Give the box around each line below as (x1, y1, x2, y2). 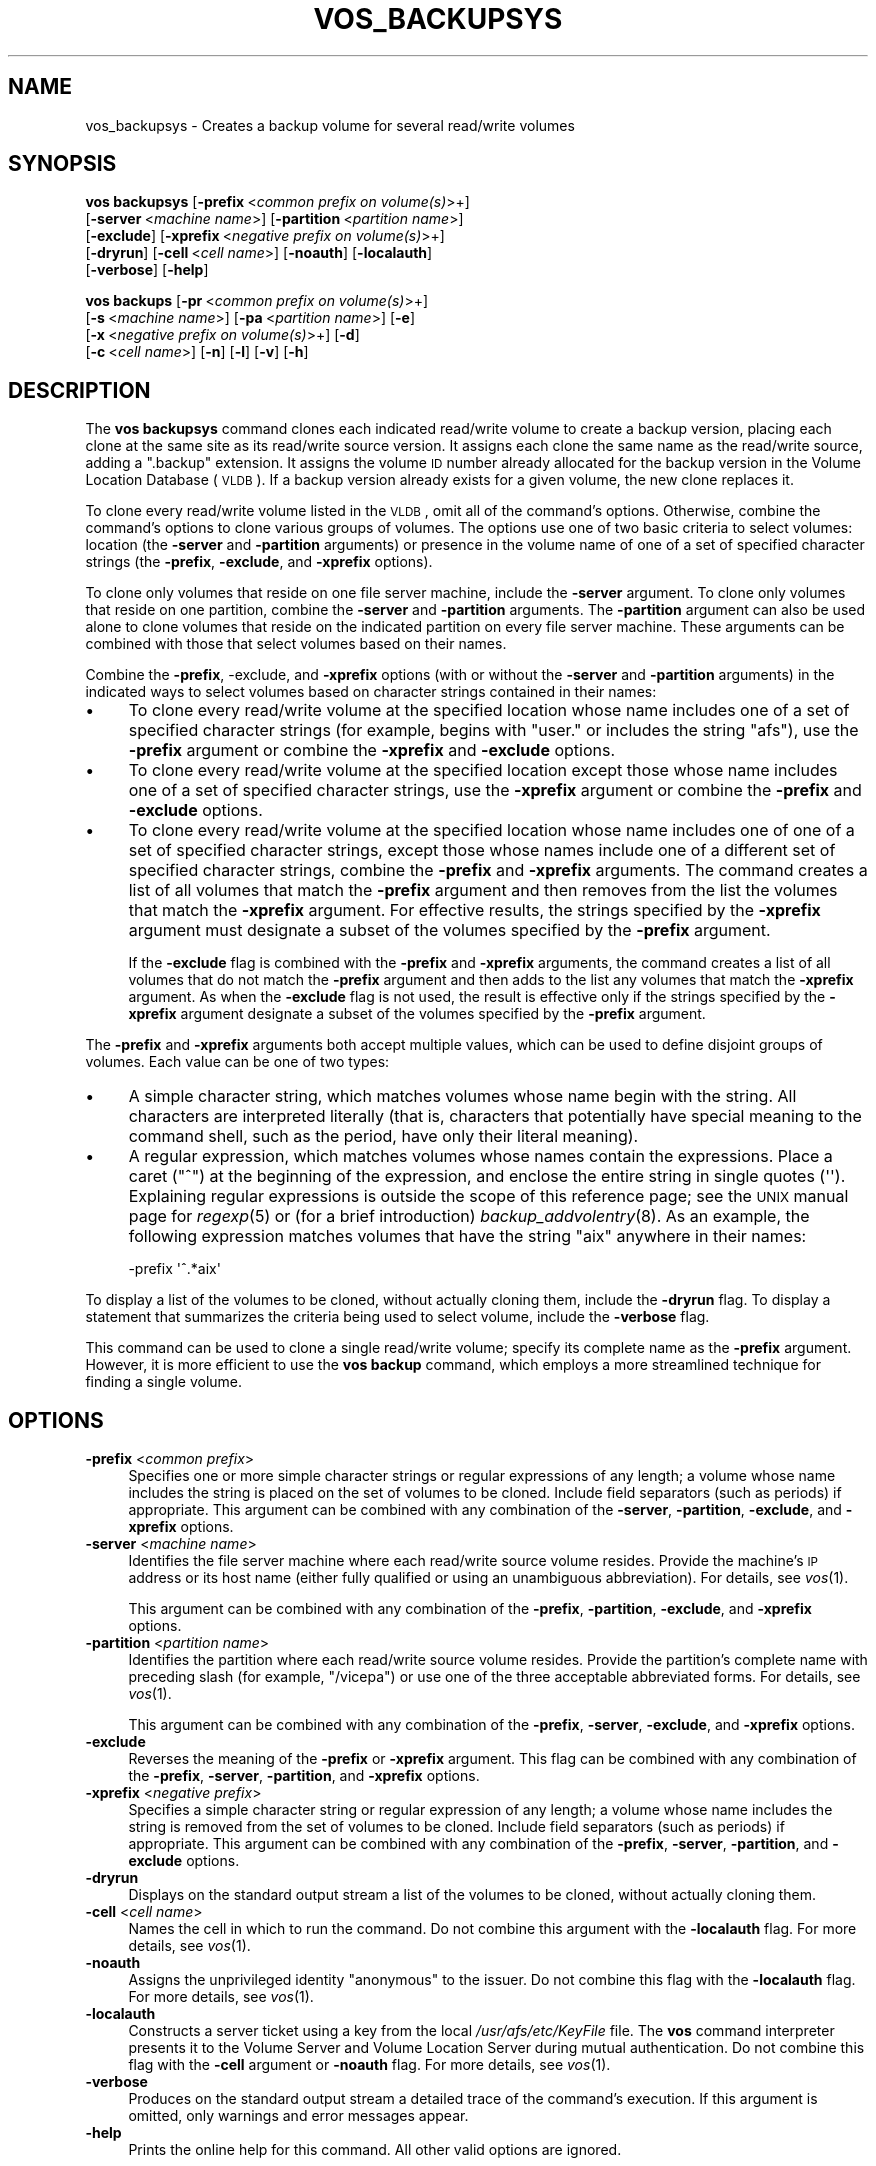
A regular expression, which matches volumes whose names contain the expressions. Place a (128, 1146, 833, 1167)
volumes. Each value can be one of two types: (85, 1053, 390, 1071)
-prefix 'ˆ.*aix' (128, 1260, 221, 1278)
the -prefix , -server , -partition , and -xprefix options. (128, 1767, 480, 1785)
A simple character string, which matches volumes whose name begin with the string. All (128, 1086, 797, 1107)
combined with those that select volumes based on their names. (85, 635, 507, 653)
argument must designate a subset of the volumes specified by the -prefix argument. (128, 920, 771, 941)
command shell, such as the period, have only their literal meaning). (128, 1126, 639, 1147)
